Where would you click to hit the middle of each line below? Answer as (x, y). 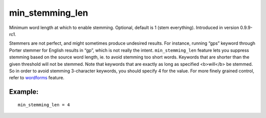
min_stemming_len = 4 (44, 105)
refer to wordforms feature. (37, 78)
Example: (24, 92)
